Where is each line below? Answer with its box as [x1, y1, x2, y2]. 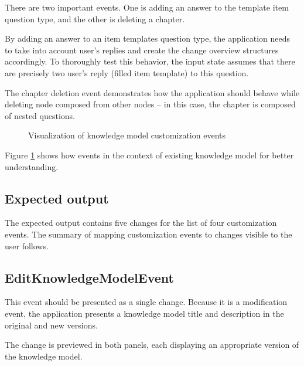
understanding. [5, 160, 59, 172]
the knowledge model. [5, 350, 83, 362]
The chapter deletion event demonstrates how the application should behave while [5, 86, 300, 99]
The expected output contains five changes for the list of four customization [5, 216, 277, 229]
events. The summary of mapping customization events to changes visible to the [5, 228, 292, 240]
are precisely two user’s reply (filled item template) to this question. [5, 66, 249, 79]
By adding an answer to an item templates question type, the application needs [5, 32, 291, 45]
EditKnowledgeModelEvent [5, 268, 174, 286]
